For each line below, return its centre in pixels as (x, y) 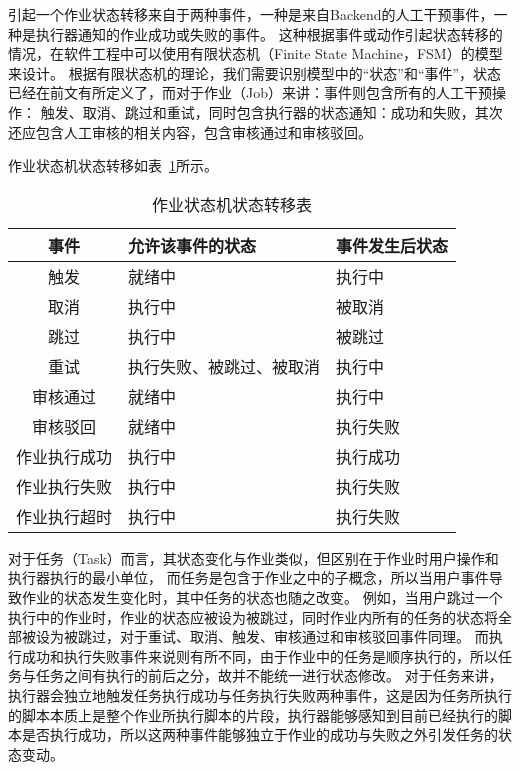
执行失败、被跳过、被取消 (224, 366)
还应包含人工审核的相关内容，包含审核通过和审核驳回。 (190, 131)
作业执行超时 (64, 516)
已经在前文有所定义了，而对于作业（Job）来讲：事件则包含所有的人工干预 (250, 92)
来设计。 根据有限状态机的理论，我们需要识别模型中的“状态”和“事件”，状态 (255, 72)
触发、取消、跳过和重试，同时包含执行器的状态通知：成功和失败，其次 (271, 111)
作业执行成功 (64, 456)
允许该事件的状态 (192, 245)
